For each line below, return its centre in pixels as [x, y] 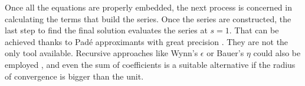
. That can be [254, 30]
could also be [277, 53]
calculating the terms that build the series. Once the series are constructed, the [148, 18]
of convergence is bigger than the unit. [74, 76]
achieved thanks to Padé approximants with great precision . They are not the [147, 41]
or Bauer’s [225, 53]
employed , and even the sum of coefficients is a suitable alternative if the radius [150, 64]
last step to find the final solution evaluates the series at [106, 30]
